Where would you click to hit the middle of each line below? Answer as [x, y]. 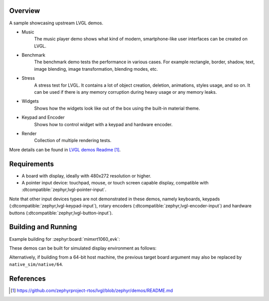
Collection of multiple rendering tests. [73, 141]
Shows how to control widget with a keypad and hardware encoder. [103, 124]
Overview [25, 11]
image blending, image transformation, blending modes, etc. [96, 69]
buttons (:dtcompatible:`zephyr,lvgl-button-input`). [61, 213]
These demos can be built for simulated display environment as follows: [83, 248]
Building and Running [43, 227]
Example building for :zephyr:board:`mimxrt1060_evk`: [65, 239]
